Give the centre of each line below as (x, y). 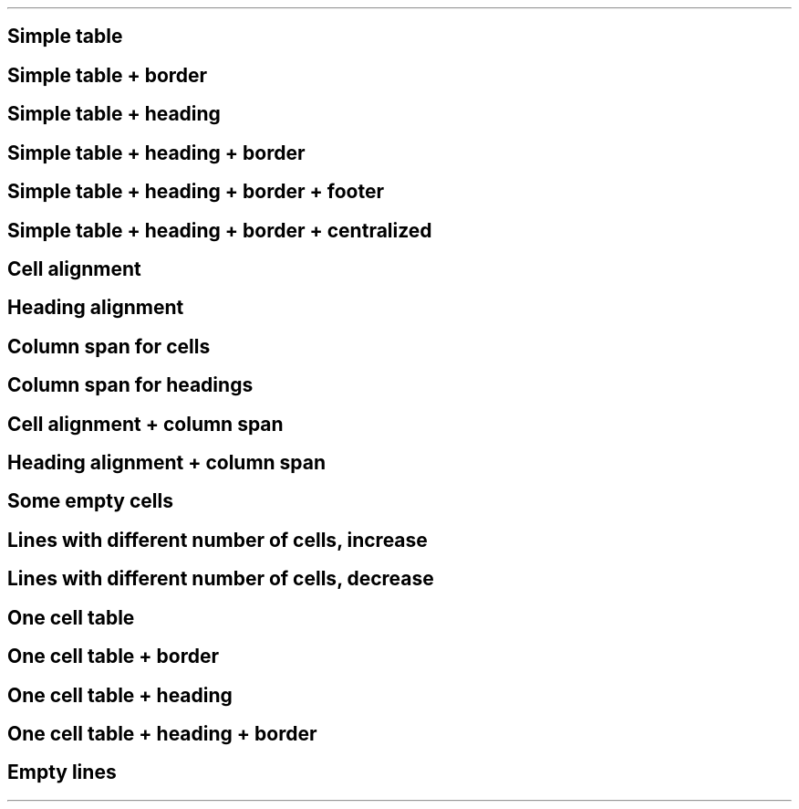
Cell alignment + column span (145, 424)
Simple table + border (108, 75)
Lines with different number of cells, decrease (221, 579)
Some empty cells (90, 501)
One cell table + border (114, 657)
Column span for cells (109, 346)
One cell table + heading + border (162, 734)
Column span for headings (130, 385)
